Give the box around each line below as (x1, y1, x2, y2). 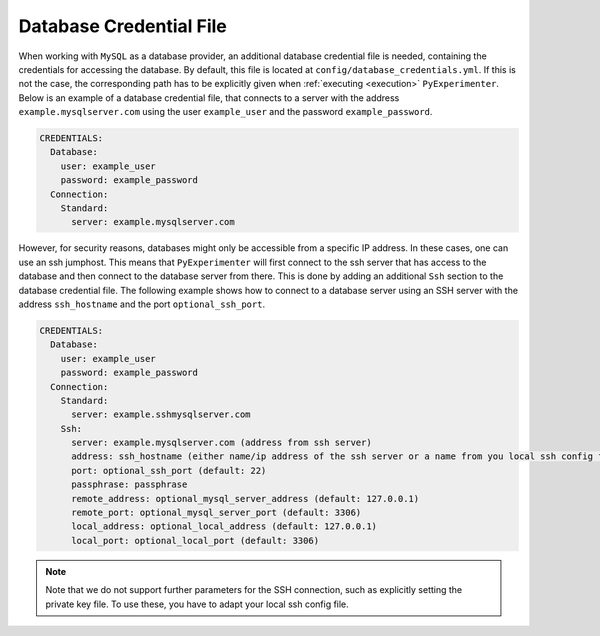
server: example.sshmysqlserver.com (71, 409, 251, 420)
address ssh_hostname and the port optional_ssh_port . (18, 298, 265, 310)
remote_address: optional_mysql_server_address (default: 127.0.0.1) (71, 493, 420, 504)
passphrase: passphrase (71, 479, 188, 490)
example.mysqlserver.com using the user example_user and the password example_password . (18, 106, 433, 118)
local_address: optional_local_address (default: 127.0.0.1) (71, 521, 378, 532)
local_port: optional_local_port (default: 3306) (71, 535, 320, 546)
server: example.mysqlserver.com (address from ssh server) (71, 437, 372, 449)
